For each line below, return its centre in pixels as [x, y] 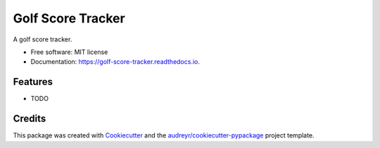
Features [33, 82]
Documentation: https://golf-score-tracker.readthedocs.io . [115, 62]
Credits [30, 119]
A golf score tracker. [43, 39]
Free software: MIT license [69, 52]
